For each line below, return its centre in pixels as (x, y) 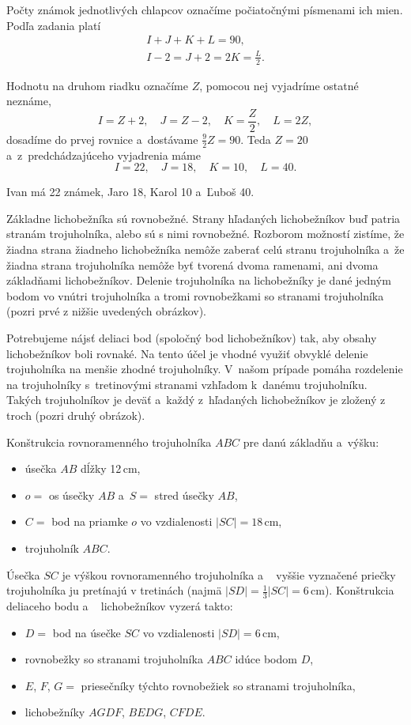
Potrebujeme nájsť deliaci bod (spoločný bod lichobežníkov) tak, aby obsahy (192, 338)
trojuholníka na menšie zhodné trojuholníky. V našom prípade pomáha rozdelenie (205, 369)
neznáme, (29, 101)
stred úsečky (184, 495)
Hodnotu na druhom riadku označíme (97, 85)
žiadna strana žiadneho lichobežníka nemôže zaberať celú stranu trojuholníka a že (205, 249)
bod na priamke (90, 521)
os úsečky (72, 495)
